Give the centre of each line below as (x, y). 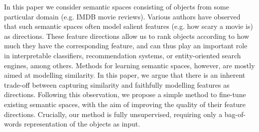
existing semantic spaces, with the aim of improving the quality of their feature (125, 104)
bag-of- (235, 114)
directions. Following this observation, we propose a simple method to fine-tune (125, 94)
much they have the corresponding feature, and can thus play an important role (126, 46)
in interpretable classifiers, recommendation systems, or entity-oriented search (123, 55)
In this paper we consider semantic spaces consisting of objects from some (117, 6)
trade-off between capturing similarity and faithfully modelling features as (117, 84)
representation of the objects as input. (82, 124)
